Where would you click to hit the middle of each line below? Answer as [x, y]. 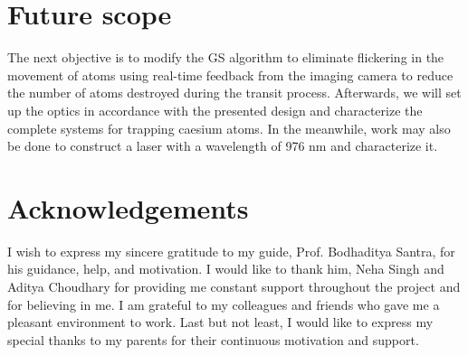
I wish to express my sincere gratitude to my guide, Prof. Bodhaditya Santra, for [231, 251]
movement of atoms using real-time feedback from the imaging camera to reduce [230, 75]
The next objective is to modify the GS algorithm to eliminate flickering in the [226, 57]
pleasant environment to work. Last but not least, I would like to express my [220, 322]
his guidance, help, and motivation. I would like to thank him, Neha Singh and [226, 269]
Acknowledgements [128, 207]
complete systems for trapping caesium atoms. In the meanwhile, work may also [229, 128]
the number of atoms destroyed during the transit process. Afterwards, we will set [234, 93]
